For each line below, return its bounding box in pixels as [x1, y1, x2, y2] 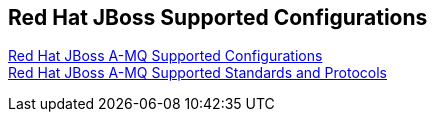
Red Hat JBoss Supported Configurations [8, 5, 428, 30]
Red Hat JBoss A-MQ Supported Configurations [8, 47, 323, 65]
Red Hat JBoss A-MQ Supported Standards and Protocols [8, 64, 388, 82]
